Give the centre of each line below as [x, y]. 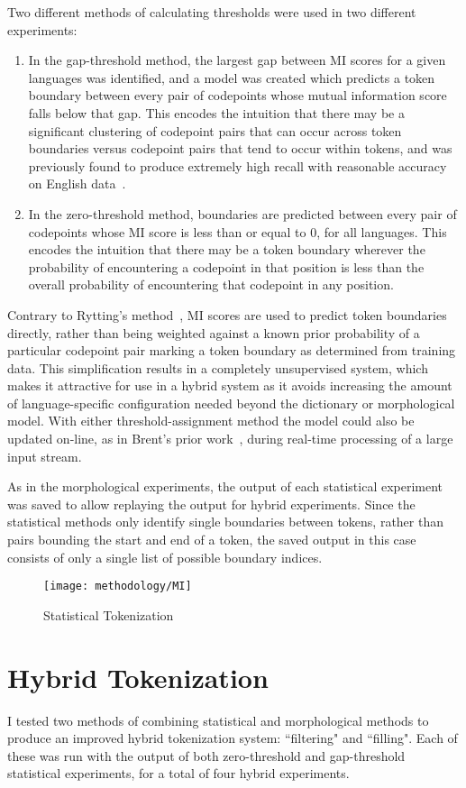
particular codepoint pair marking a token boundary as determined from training [232, 350]
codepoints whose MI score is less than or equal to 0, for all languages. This [238, 231]
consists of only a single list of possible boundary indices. [165, 557]
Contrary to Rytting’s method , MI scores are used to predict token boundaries [227, 314]
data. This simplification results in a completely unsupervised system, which [218, 367]
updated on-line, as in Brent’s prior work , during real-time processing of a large [230, 439]
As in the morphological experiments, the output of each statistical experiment [225, 486]
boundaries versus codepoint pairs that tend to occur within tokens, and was [240, 148]
